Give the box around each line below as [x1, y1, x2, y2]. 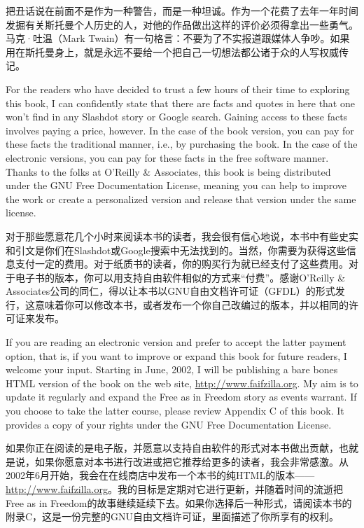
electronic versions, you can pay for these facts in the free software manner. [6, 150, 329, 165]
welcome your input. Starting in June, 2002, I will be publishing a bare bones [6, 362, 338, 377]
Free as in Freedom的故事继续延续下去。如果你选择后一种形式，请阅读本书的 [6, 495, 352, 510]
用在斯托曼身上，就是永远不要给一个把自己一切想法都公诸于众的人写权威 [6, 44, 339, 59]
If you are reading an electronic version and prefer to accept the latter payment [6, 335, 346, 349]
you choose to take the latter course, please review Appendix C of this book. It [6, 403, 344, 418]
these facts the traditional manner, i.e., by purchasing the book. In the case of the [6, 137, 358, 151]
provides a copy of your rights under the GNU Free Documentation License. [6, 417, 332, 431]
